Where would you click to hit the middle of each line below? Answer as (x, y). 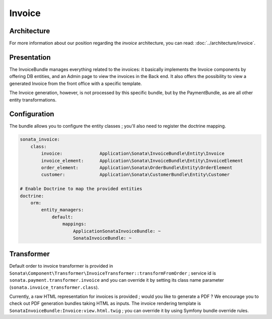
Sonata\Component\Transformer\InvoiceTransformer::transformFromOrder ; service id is (113, 273)
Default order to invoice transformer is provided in (61, 266)
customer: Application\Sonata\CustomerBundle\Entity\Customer (135, 175)
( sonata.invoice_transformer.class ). (54, 287)
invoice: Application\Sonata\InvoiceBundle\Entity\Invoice (133, 154)
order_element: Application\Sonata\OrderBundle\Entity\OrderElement (137, 168)
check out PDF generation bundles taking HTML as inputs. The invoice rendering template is (105, 303)
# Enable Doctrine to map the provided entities (81, 189)
